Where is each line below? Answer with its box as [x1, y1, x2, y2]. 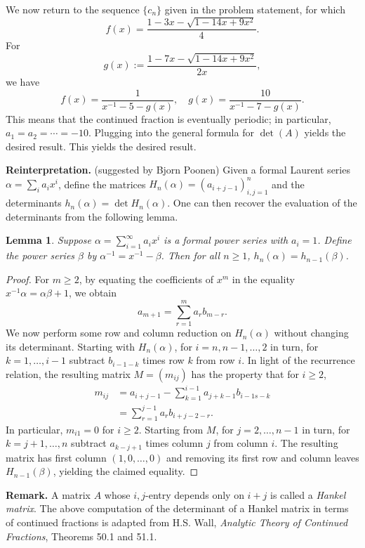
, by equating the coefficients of [79, 271, 214, 286]
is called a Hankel [270, 487, 346, 502]
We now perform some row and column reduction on [6, 325, 232, 340]
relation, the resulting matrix [6, 366, 131, 381]
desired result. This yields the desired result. [6, 138, 197, 153]
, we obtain [68, 285, 117, 300]
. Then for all [161, 248, 220, 263]
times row [142, 353, 185, 367]
